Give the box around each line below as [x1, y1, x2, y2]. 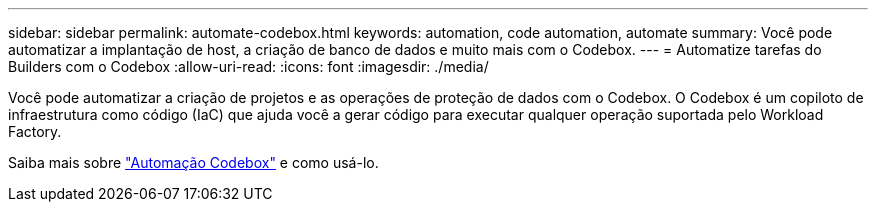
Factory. [8, 123, 62, 140]
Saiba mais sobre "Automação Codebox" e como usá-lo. [8, 154, 379, 171]
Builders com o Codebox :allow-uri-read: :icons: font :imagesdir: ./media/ [8, 58, 489, 75]
